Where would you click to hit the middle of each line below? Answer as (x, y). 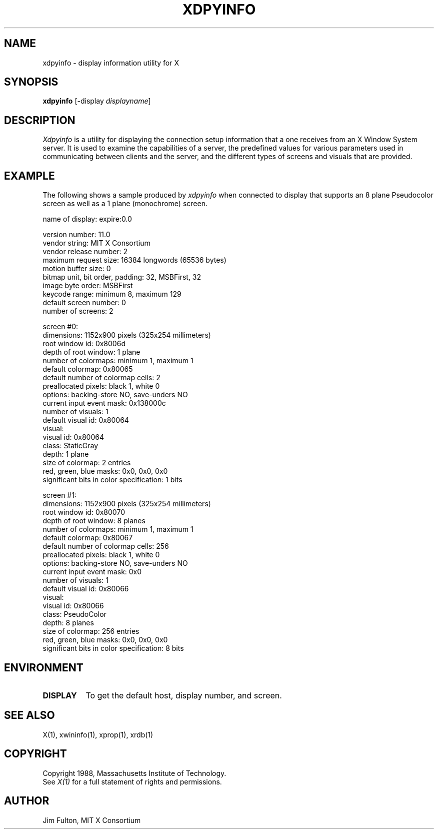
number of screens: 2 (78, 311)
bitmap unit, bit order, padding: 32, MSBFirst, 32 (122, 277)
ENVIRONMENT (44, 667)
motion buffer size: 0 (77, 269)
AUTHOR (27, 801)
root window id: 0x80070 (84, 512)
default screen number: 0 (84, 303)
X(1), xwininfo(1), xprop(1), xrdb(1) (98, 734)
